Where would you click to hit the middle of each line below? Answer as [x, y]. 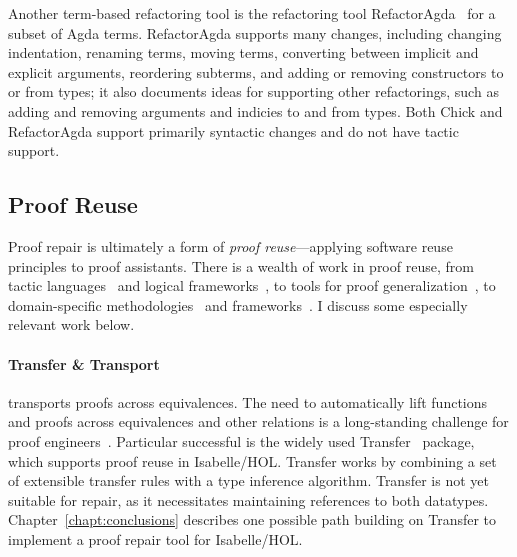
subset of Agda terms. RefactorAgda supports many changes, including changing [255, 32]
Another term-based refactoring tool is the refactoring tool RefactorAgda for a [252, 13]
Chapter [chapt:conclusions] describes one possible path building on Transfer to [252, 519]
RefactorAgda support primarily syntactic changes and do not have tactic [233, 130]
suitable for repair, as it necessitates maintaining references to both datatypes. [248, 499]
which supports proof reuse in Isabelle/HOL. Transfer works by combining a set [252, 460]
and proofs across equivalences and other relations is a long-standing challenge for [258, 421]
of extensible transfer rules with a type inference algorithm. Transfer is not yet [248, 480]
